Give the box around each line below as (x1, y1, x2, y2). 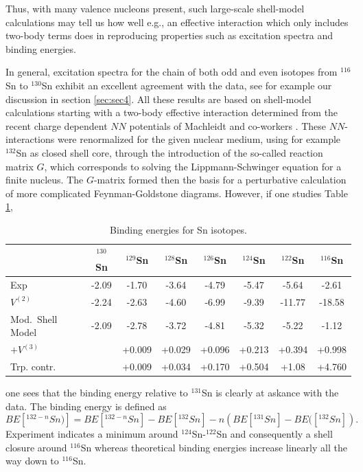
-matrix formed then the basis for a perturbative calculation (93, 172, 347, 187)
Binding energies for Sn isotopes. (109, 222, 248, 236)
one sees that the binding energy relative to (5, 385, 188, 399)
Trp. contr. (10, 359, 56, 373)
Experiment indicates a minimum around (5, 427, 178, 441)
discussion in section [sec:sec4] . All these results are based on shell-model (5, 91, 312, 106)
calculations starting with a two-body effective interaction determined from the (5, 105, 338, 120)
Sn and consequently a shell (216, 427, 333, 441)
